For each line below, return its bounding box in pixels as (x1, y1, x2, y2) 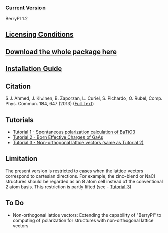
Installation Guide (5, 65, 62, 73)
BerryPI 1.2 (5, 16, 28, 22)
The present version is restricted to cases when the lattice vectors (5, 168, 143, 174)
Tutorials (5, 115, 34, 124)
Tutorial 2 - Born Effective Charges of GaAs (12, 134, 104, 140)
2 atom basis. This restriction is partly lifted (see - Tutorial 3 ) (5, 184, 132, 190)
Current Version (5, 4, 46, 11)
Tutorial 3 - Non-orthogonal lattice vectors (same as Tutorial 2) (12, 140, 144, 146)
